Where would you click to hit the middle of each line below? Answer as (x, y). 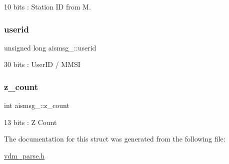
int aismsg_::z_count (37, 105)
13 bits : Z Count (30, 122)
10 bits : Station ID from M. (47, 6)
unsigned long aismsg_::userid (50, 47)
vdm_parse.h (24, 155)
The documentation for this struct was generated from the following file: (115, 139)
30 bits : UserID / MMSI (42, 64)
